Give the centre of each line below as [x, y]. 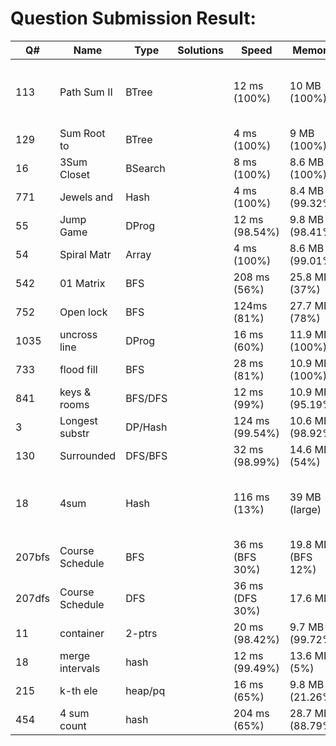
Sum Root [82, 133]
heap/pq [145, 690]
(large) [305, 509]
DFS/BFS [146, 455]
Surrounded [88, 455]
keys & [75, 392]
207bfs [32, 557]
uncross [78, 334]
